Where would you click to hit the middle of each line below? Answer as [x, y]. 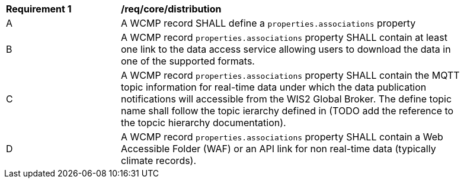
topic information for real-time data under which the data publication [274, 87]
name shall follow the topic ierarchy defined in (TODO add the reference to [287, 111]
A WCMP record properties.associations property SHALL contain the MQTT [290, 75]
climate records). [159, 160]
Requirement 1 [39, 9]
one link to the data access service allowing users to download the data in [286, 49]
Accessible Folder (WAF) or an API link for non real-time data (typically [279, 149]
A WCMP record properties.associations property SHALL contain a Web [282, 137]
